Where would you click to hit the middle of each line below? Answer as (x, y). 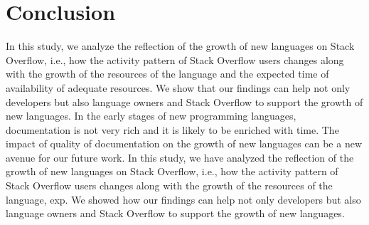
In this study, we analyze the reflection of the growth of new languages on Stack (180, 46)
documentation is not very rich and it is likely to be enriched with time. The (172, 129)
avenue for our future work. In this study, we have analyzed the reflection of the (180, 157)
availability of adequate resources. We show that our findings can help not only (178, 87)
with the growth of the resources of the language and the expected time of (167, 74)
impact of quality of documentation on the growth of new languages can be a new (184, 143)
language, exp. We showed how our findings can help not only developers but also (183, 199)
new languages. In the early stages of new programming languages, (151, 116)
